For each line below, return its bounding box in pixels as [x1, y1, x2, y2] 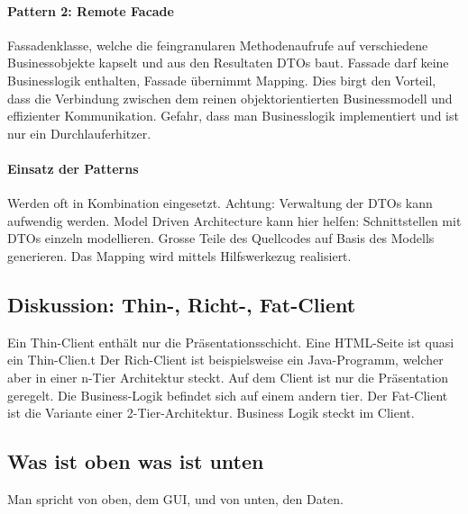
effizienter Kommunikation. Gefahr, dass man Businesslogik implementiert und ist [7, 106, 459, 125]
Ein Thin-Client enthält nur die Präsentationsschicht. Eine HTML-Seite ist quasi [7, 332, 454, 351]
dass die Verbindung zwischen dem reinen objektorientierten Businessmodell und [7, 88, 453, 107]
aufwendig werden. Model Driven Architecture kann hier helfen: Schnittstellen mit [7, 211, 462, 230]
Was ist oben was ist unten [7, 447, 264, 475]
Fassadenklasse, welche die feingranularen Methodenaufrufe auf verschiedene [7, 35, 428, 54]
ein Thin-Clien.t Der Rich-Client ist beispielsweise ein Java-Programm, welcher [7, 350, 444, 369]
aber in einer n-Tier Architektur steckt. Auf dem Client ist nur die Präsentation [7, 367, 449, 386]
